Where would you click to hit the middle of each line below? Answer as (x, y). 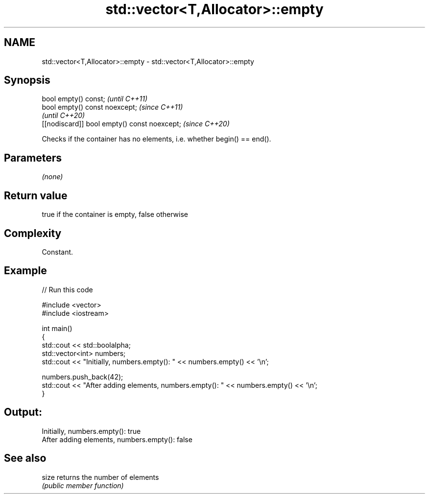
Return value (36, 195)
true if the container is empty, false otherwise (115, 214)
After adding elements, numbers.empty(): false (117, 439)
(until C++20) (63, 116)
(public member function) (83, 485)
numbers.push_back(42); (83, 377)
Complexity (33, 233)
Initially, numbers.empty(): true (91, 431)
